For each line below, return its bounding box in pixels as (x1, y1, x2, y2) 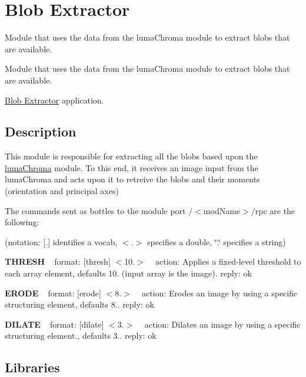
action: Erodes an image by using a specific (142, 286, 298, 299)
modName (203, 204, 241, 216)
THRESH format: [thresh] (5, 255, 111, 268)
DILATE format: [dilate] (5, 318, 104, 330)
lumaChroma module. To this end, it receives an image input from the (5, 161, 258, 174)
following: (5, 216, 39, 228)
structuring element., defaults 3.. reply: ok (5, 329, 157, 342)
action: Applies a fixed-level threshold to (155, 255, 301, 268)
